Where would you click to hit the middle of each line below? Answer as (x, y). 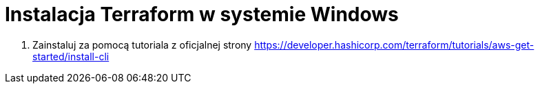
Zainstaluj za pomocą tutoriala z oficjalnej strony (142, 44)
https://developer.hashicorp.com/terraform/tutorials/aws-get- (394, 44)
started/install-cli (71, 56)
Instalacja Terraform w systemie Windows (202, 14)
